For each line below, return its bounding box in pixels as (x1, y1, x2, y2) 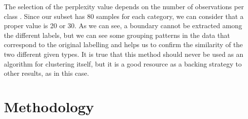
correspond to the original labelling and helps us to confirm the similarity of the (4, 39, 243, 50)
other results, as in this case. (4, 68, 89, 78)
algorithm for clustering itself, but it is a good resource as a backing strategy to (4, 58, 242, 68)
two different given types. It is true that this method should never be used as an (4, 49, 244, 59)
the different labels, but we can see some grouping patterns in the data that (4, 30, 230, 40)
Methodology (4, 96, 94, 116)
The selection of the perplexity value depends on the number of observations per (4, 1, 244, 11)
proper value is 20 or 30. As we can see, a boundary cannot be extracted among (4, 20, 242, 31)
